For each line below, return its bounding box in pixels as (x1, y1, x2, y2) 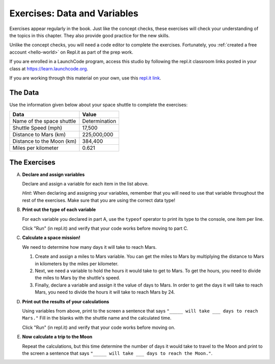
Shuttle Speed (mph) (12, 124, 63, 132)
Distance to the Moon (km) (12, 138, 77, 145)
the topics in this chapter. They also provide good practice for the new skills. (9, 32, 170, 38)
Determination (82, 118, 117, 125)
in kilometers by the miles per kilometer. (35, 261, 119, 267)
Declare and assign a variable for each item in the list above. (22, 181, 149, 187)
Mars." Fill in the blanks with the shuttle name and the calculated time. (22, 315, 172, 321)
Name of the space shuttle (12, 118, 76, 125)
